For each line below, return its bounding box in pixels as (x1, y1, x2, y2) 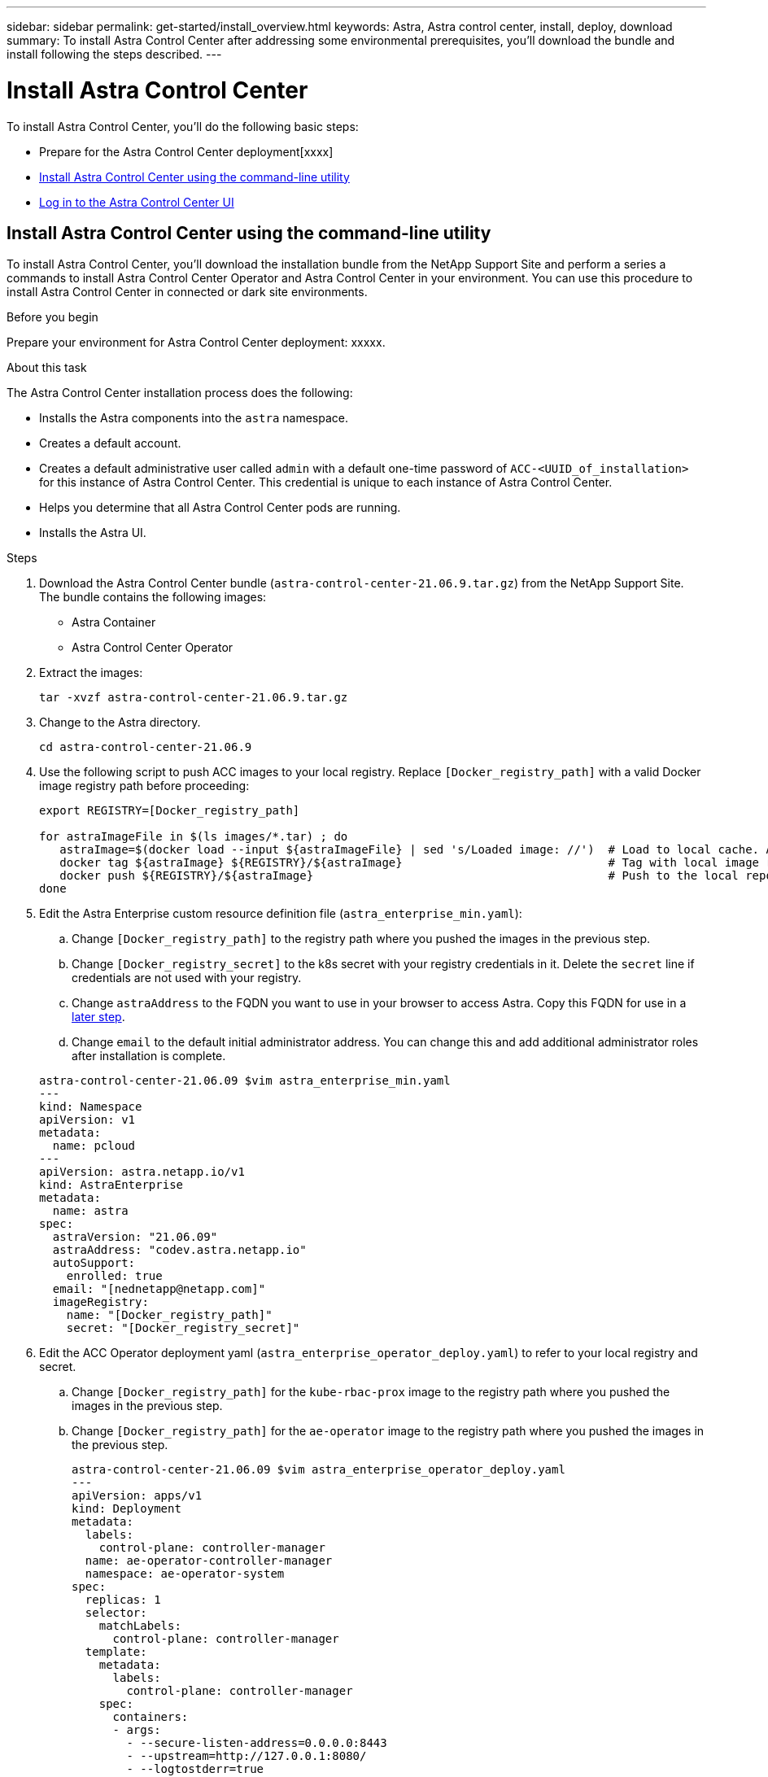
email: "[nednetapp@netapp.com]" (52, 1282, 266, 1296)
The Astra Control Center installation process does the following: (7, 386, 353, 400)
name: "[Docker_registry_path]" (66, 1308, 273, 1322)
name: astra (52, 1204, 129, 1218)
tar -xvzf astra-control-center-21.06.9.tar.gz (39, 691, 348, 705)
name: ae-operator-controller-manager (85, 1554, 333, 1568)
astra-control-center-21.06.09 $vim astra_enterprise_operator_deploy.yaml (72, 1463, 565, 1477)
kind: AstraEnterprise (39, 1178, 184, 1192)
